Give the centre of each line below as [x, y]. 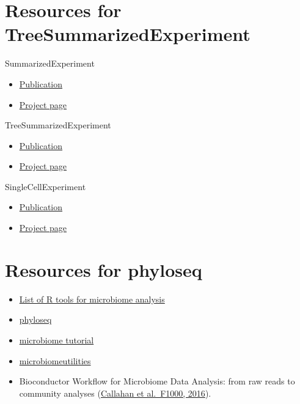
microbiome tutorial [57, 340]
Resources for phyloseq [104, 269]
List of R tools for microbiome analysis [92, 299]
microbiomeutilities [55, 360]
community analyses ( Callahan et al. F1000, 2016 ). [115, 393]
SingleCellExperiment [46, 186]
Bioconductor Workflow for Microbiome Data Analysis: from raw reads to [157, 381]
